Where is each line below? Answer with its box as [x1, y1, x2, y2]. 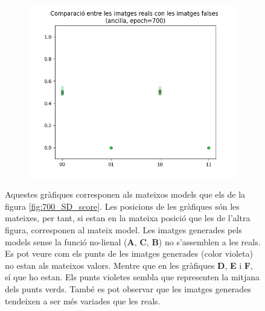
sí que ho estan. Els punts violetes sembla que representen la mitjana [5, 271, 260, 283]
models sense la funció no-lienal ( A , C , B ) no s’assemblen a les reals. [5, 235, 261, 248]
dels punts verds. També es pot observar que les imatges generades [5, 283, 251, 295]
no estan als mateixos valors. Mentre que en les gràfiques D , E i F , [5, 259, 253, 271]
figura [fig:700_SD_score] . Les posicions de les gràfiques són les [5, 199, 240, 212]
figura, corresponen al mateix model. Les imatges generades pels [5, 224, 242, 236]
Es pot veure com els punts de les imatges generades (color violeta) [5, 247, 253, 260]
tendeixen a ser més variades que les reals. [5, 294, 161, 307]
